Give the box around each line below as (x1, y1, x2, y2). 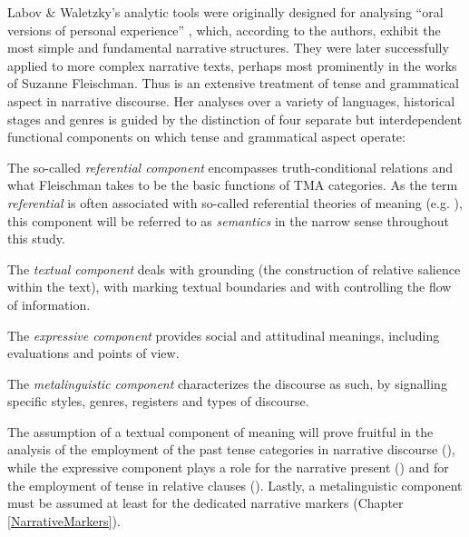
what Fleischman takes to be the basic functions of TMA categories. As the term (7, 175, 458, 194)
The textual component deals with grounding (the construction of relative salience (7, 259, 461, 278)
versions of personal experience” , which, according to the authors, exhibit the (7, 20, 441, 39)
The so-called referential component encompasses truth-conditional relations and (7, 157, 454, 176)
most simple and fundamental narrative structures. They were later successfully (7, 38, 449, 57)
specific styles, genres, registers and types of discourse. (7, 392, 309, 411)
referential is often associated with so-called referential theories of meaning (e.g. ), (7, 193, 463, 212)
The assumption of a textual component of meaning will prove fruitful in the (7, 422, 434, 441)
